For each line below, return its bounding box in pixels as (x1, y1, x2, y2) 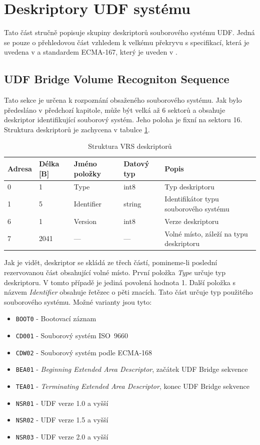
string (123, 198, 141, 209)
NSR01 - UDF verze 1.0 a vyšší (15, 397, 108, 408)
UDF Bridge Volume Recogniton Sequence (4, 71, 229, 87)
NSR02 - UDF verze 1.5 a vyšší (15, 414, 108, 425)
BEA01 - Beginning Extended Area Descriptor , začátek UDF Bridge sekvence (15, 364, 248, 374)
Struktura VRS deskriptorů (88, 141, 172, 151)
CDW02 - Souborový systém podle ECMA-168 (15, 347, 152, 357)
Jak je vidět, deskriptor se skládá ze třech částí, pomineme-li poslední (4, 257, 217, 268)
